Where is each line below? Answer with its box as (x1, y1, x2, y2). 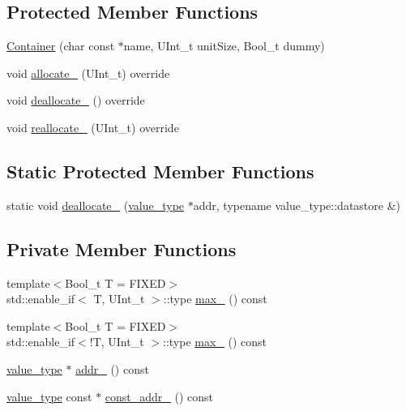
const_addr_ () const (105, 387, 214, 405)
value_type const (6, 387, 92, 405)
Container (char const (6, 37, 115, 54)
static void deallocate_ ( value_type (6, 196, 185, 213)
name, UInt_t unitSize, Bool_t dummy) (123, 37, 325, 54)
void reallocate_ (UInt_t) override (6, 118, 179, 135)
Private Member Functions (6, 236, 237, 261)
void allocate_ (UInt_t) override (6, 64, 170, 81)
